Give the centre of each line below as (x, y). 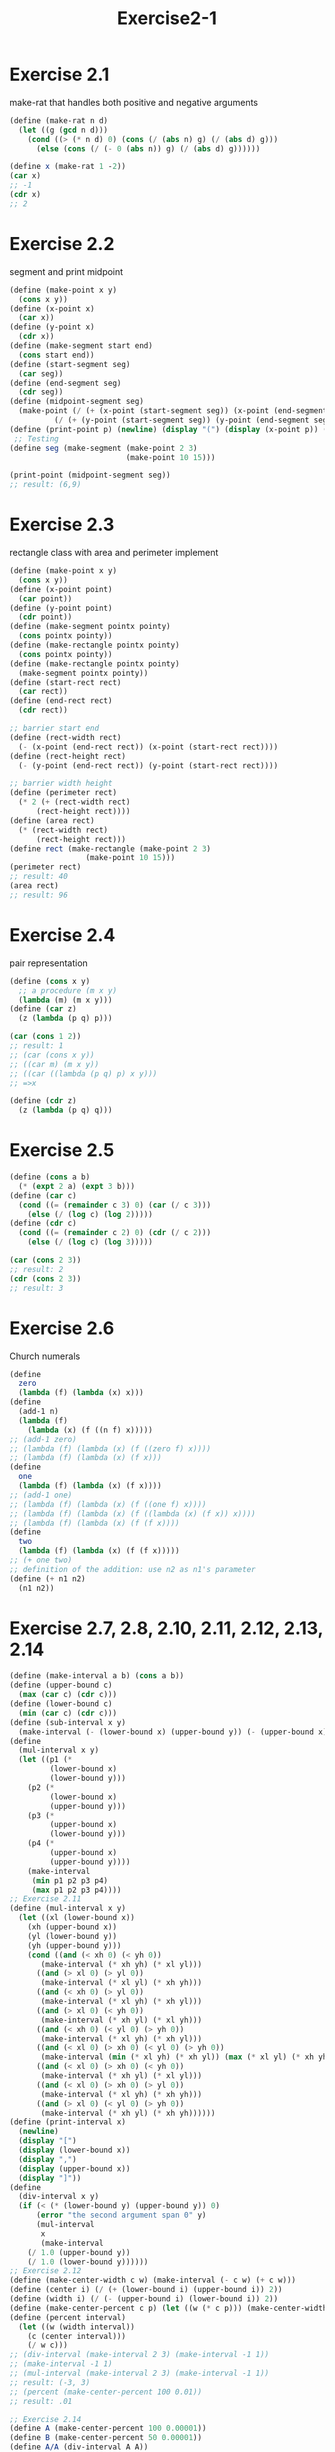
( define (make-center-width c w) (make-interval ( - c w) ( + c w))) (153, 2280)
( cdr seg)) (41, 392)
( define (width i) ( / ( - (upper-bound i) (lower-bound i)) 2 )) (144, 2299)
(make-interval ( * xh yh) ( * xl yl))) (121, 1964)
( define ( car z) (43, 1009)
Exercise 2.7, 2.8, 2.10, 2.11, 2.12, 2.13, (166, 1628)
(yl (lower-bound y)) (72, 1936)
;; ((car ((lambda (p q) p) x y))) (83, 1073)
